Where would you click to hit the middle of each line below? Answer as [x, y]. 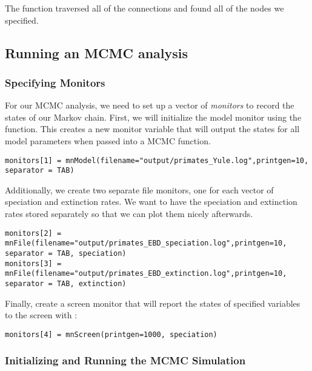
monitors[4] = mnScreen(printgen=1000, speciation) [111, 334]
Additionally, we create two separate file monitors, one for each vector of [139, 189]
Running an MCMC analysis [97, 52]
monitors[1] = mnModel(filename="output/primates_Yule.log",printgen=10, [157, 160]
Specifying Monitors [55, 82]
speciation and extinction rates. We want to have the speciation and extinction [151, 202]
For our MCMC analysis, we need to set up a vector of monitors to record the [150, 105]
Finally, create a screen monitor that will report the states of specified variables [153, 303]
